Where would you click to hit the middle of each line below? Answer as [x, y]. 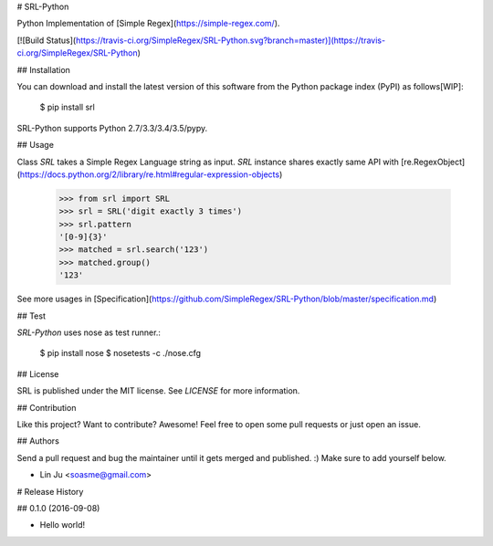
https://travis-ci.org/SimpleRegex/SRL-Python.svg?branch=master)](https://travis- [231, 40]
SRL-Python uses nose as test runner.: [89, 332]
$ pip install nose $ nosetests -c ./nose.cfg [120, 353]
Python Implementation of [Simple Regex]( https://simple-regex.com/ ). [148, 24]
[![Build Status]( [47, 40]
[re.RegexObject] [433, 162]
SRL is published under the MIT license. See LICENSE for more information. [158, 391]
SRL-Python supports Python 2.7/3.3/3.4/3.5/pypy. [112, 128]
